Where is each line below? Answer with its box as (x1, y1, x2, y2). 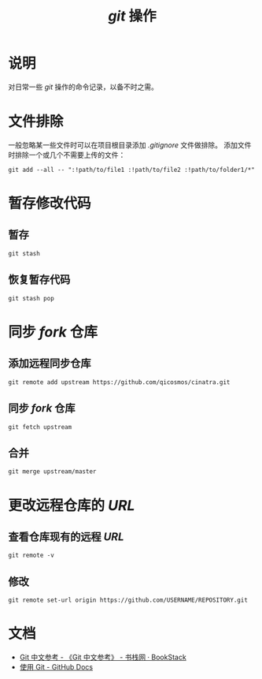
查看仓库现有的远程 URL (8, 530, 124, 543)
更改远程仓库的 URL (8, 496, 135, 514)
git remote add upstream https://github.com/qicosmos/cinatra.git (8, 378, 231, 386)
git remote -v (8, 551, 55, 560)
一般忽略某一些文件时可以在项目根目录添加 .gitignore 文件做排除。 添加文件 (8, 140, 252, 150)
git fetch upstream (8, 423, 72, 431)
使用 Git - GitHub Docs (19, 662, 93, 672)
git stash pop (8, 294, 55, 302)
